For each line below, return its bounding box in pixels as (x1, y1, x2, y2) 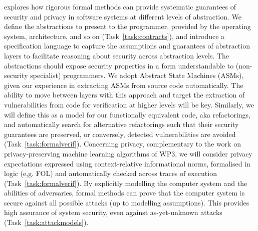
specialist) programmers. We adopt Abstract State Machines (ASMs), (30, 70, 244, 80)
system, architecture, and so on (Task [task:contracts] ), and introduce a (4, 30, 225, 41)
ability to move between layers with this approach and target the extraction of (4, 89, 245, 100)
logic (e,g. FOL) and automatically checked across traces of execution (4, 168, 217, 178)
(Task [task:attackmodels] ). (4, 217, 89, 227)
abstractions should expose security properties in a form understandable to (4, 60, 234, 70)
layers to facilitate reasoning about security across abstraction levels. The (4, 50, 229, 60)
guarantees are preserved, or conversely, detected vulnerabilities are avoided (4, 128, 236, 139)
